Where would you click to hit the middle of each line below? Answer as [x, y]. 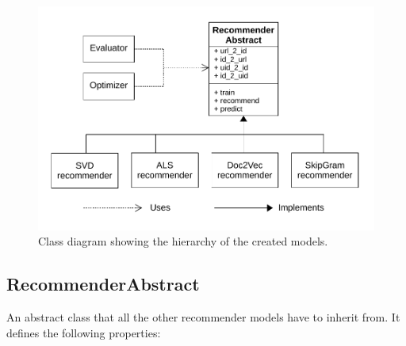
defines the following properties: [84, 332]
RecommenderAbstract [103, 284]
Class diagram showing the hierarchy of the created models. [183, 241]
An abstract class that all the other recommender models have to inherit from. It [203, 317]
